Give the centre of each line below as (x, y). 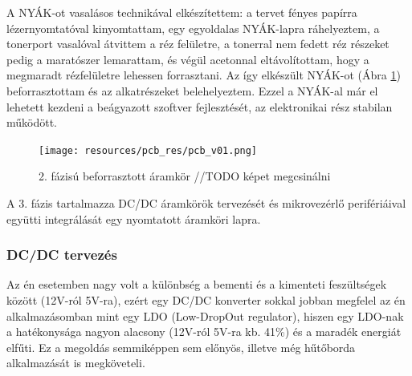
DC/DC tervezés (62, 255)
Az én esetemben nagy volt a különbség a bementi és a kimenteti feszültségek (197, 284)
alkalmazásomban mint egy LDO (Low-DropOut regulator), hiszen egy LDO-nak (205, 315)
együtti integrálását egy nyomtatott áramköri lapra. (134, 218)
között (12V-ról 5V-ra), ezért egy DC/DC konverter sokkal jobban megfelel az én (206, 300)
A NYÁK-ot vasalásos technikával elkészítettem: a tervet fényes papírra (182, 12)
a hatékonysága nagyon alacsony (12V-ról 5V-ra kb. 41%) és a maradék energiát (204, 332)
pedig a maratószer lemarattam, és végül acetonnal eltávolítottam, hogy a (188, 59)
